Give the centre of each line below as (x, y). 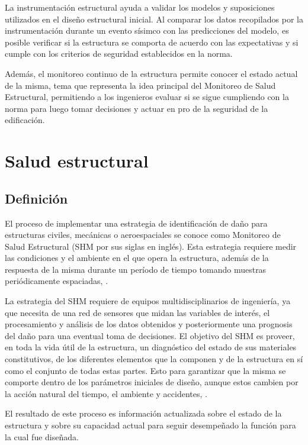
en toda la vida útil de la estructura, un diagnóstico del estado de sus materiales (151, 347)
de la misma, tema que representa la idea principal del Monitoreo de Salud (140, 85)
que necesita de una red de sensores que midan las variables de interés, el (137, 312)
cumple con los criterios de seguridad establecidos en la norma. (119, 54)
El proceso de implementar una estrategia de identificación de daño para (136, 223)
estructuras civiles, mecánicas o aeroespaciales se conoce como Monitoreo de (143, 235)
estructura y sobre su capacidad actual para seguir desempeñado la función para (150, 425)
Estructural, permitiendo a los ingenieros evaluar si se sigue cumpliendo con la (147, 97)
